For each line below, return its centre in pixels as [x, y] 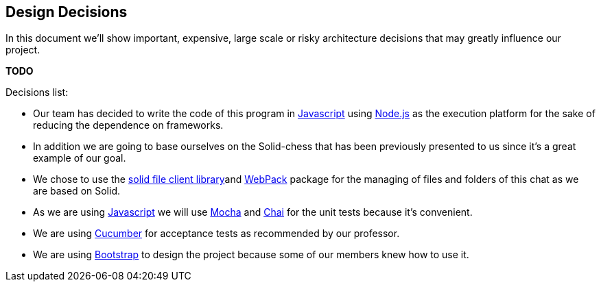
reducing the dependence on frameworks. [128, 125]
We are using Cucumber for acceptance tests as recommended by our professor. [216, 234]
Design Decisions [67, 12]
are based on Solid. [76, 191]
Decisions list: [37, 92]
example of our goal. [80, 158]
